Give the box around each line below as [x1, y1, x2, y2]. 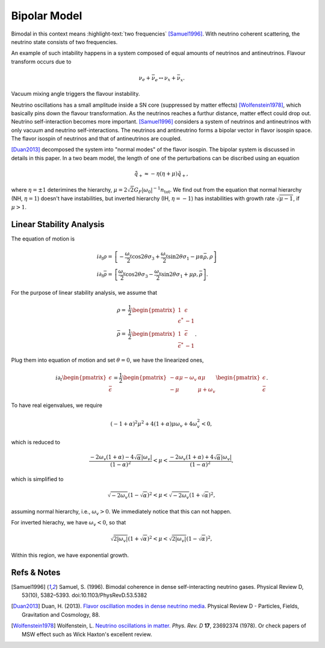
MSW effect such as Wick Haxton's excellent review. [22, 631, 152, 638]
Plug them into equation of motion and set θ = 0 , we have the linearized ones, [11, 356, 204, 364]
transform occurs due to [11, 58, 72, 65]
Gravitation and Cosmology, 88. [22, 611, 101, 618]
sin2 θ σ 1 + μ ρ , [161, 271, 199, 279]
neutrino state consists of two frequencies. [11, 38, 118, 45]
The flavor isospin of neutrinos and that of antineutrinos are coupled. [11, 135, 182, 142]
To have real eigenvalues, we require [11, 401, 102, 409]
